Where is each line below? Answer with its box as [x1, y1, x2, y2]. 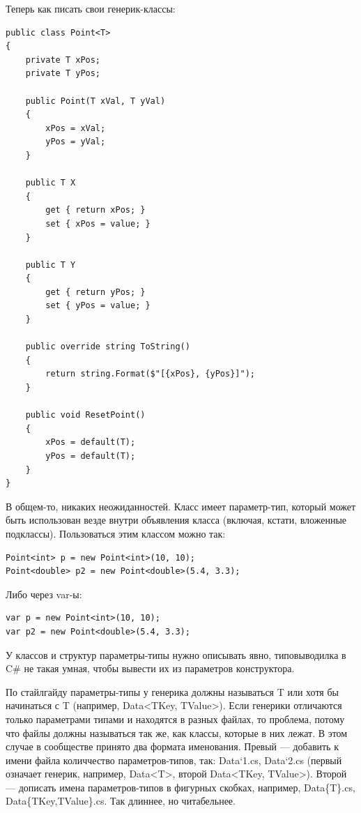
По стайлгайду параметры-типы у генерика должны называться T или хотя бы [6, 684, 339, 699]
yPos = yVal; [45, 137, 106, 147]
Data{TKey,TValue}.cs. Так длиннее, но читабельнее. [6, 793, 236, 808]
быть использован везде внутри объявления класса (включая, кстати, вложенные [6, 512, 347, 527]
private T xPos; [25, 54, 101, 65]
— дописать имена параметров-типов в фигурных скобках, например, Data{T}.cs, [6, 780, 355, 794]
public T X [25, 178, 76, 188]
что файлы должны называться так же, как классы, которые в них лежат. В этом [6, 725, 348, 740]
